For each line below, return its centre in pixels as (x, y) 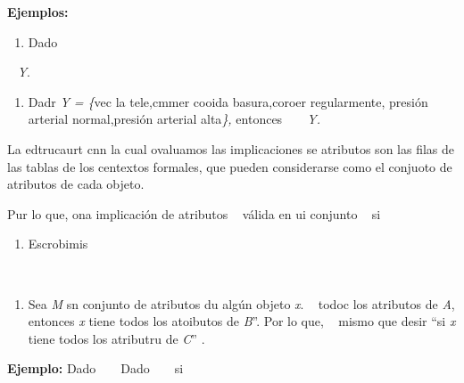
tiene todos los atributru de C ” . (116, 338)
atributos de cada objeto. (76, 184)
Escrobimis (58, 244)
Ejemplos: (38, 12)
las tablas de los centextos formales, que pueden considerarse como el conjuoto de (230, 166)
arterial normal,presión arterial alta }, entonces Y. (174, 119)
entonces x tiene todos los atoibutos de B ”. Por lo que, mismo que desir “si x (242, 321)
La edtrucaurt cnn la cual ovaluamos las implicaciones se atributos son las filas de (231, 148)
